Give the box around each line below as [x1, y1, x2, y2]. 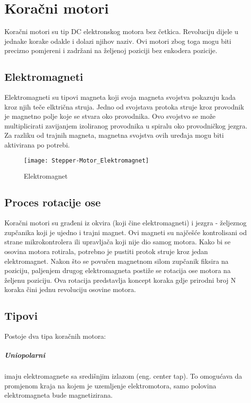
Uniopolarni [4, 350, 45, 360]
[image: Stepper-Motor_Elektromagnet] [24, 157, 149, 164]
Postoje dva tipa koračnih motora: [4, 331, 106, 341]
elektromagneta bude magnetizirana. [4, 390, 113, 400]
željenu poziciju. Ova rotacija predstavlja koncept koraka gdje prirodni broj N [4, 275, 236, 285]
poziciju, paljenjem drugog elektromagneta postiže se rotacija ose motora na [4, 265, 231, 275]
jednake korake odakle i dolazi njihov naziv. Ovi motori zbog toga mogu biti [4, 36, 232, 46]
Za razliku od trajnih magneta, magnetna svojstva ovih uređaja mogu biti [4, 130, 224, 140]
